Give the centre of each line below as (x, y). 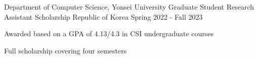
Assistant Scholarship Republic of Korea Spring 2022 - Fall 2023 (103, 16)
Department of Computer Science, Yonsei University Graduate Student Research (129, 7)
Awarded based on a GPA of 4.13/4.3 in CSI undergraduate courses (109, 34)
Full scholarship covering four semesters (66, 50)
